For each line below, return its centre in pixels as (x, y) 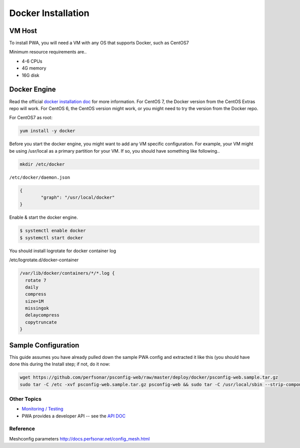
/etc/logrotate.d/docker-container (44, 260)
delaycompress (42, 315)
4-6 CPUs (32, 61)
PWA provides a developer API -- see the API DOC (74, 416)
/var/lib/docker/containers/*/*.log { (67, 273)
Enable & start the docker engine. (44, 217)
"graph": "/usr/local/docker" (78, 197)
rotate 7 (36, 280)
